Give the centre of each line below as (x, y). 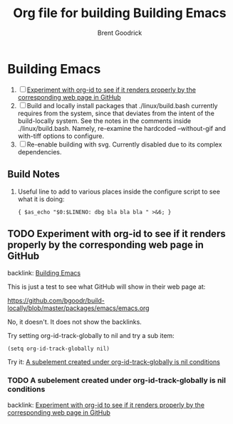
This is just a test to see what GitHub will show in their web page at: (107, 287)
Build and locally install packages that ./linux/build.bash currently (122, 105)
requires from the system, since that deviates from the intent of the (116, 113)
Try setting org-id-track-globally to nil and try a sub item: (91, 336)
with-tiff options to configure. (61, 136)
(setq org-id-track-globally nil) (59, 349)
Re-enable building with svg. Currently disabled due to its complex (124, 144)
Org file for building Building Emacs (120, 13)
